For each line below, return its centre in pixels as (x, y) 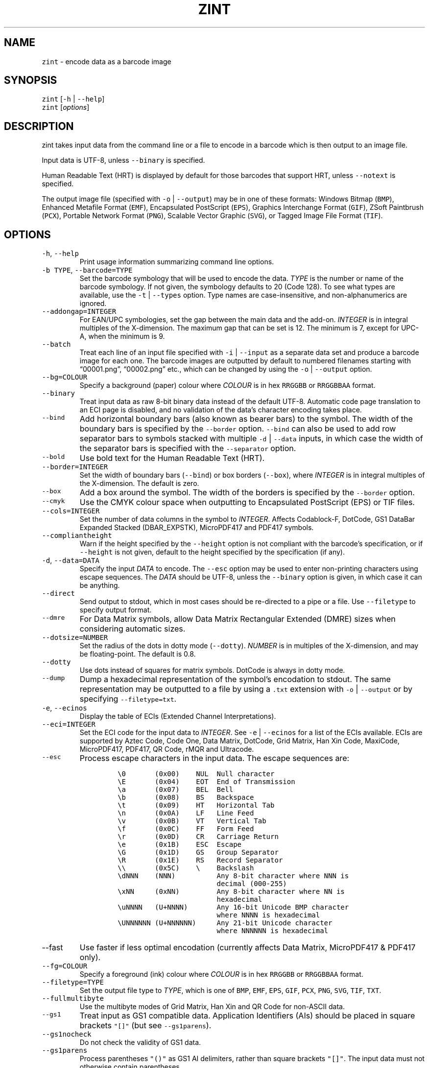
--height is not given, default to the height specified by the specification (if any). (212, 552)
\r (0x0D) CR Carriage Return (198, 837)
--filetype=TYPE (73, 982)
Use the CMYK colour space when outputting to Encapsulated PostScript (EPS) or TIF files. (247, 502)
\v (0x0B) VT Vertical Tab (192, 821)
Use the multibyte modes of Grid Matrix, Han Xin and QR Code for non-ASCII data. (212, 1007)
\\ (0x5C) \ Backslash (186, 868)
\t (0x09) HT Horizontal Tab (196, 805)
